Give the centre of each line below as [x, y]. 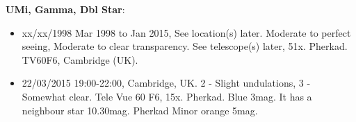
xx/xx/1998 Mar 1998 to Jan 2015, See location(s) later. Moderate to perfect [186, 32]
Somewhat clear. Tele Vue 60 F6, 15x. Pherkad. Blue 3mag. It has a [167, 96]
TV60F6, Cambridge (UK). [80, 59]
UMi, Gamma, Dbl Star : [65, 9]
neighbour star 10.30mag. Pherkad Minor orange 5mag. [140, 110]
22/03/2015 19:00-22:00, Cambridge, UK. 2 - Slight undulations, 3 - [166, 83]
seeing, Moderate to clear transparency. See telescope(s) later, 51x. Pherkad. [185, 46]
